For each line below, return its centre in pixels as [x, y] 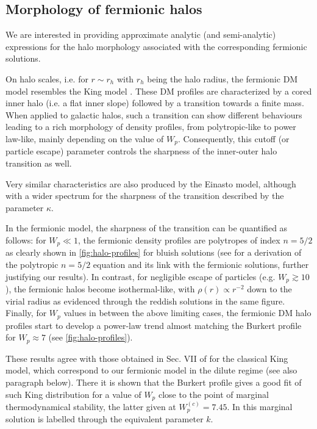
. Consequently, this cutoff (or [234, 138]
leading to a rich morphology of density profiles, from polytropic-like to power [151, 127]
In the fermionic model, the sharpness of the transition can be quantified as [147, 228]
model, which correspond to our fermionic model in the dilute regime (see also [151, 370]
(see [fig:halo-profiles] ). [91, 337]
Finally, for [26, 313]
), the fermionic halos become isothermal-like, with [100, 289]
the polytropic [32, 265]
